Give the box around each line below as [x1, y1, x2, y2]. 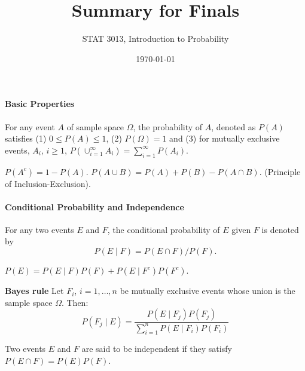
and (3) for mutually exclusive [169, 132, 280, 145]
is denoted [261, 223, 299, 235]
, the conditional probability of [107, 223, 220, 235]
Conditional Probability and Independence [5, 200, 184, 213]
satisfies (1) [5, 132, 47, 145]
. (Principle [259, 165, 301, 177]
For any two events [5, 223, 74, 235]
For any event [5, 120, 55, 133]
